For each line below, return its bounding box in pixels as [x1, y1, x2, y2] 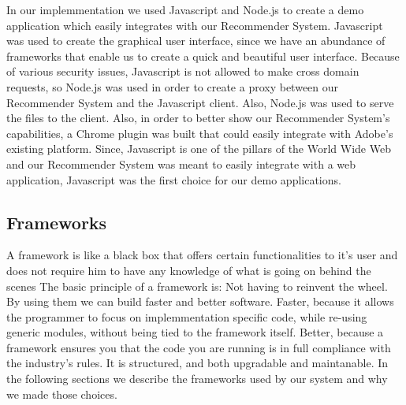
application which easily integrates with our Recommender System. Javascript [6, 17, 383, 33]
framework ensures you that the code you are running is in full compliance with [6, 339, 391, 355]
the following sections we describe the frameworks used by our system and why [6, 370, 388, 387]
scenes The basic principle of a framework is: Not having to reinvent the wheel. [6, 277, 388, 294]
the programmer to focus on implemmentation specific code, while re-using [6, 308, 367, 325]
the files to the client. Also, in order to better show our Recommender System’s [6, 110, 390, 126]
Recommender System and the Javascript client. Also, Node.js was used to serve [6, 94, 394, 110]
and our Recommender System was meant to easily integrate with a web [6, 155, 356, 172]
